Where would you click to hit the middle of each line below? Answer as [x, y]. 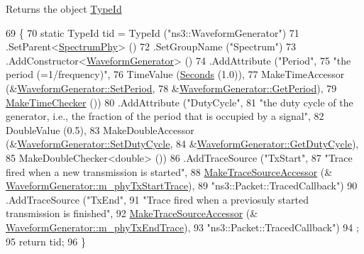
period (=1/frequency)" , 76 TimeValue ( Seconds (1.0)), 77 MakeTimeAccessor [175, 74]
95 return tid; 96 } [46, 241]
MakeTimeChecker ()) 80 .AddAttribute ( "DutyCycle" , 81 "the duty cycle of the [180, 102]
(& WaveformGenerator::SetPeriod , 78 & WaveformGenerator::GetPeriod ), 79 [171, 88]
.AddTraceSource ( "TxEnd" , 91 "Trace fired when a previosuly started [157, 199]
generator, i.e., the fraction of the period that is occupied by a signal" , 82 [165, 116]
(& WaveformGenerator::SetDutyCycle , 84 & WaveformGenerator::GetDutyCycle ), [182, 144]
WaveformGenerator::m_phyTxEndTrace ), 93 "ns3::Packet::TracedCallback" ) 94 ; [182, 227]
